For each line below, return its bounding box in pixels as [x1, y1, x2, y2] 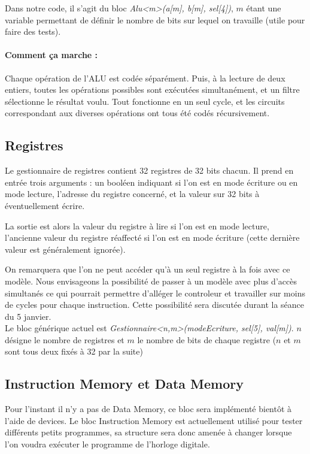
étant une [246, 2, 281, 14]
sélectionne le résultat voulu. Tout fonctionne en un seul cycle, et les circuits [5, 95, 285, 107]
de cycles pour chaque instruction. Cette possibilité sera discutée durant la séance [5, 298, 304, 311]
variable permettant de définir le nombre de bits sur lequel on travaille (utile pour [5, 13, 305, 26]
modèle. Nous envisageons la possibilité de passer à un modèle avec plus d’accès [5, 274, 297, 287]
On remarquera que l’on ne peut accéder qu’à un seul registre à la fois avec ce [5, 263, 290, 276]
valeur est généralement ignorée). [5, 243, 126, 255]
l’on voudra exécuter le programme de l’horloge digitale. [5, 438, 210, 450]
